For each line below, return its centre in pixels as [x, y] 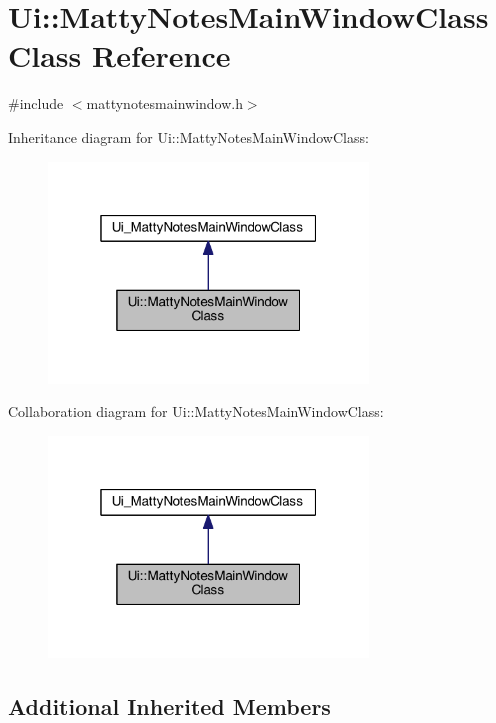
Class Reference [119, 55]
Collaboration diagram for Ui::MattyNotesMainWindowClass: [196, 411]
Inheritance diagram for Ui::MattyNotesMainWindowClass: [188, 136]
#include [36, 103]
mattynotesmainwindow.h [164, 103]
